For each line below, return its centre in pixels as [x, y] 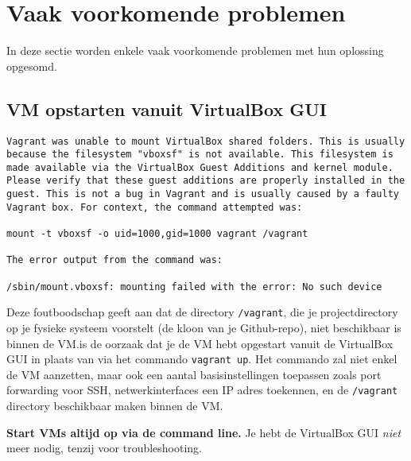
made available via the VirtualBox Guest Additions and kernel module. [200, 167]
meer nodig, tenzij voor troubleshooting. [105, 448]
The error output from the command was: [115, 260]
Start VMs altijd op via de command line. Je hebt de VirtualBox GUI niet [204, 432]
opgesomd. [32, 66]
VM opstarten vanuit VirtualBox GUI [167, 108]
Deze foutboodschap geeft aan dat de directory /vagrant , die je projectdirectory [202, 312]
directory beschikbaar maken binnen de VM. [115, 406]
